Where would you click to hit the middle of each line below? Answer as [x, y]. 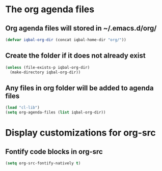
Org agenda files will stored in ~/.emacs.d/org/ [81, 28]
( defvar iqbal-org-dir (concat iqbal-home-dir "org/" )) [66, 40]
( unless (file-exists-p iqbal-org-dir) [48, 67]
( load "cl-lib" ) [22, 108]
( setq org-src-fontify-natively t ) [43, 163]
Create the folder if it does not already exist [76, 56]
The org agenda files [50, 9]
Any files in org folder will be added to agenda [79, 88]
